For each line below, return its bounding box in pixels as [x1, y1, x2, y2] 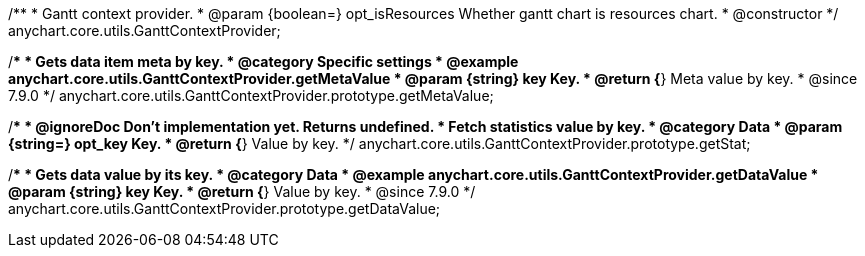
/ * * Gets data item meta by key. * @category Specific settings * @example [8, 53, 519, 70]
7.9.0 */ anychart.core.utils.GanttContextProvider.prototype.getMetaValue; [8, 87, 494, 104]
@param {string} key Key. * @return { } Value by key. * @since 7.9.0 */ [8, 183, 476, 200]
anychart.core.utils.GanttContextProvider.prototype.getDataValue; [8, 200, 441, 217]
